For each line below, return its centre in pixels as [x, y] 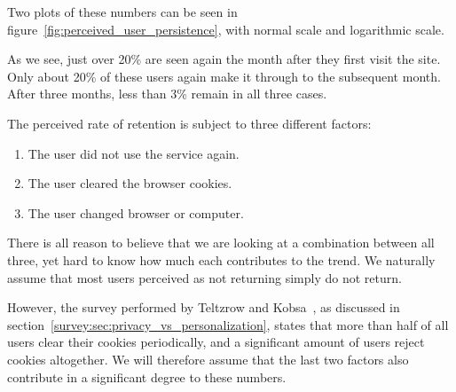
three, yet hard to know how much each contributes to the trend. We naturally [221, 259]
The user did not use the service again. [134, 153]
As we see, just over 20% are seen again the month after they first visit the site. [224, 59]
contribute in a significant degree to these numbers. [147, 376]
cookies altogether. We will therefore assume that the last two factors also [208, 359]
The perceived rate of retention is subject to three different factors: [189, 123]
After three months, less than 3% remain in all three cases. [167, 94]
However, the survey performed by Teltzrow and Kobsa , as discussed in [204, 307]
